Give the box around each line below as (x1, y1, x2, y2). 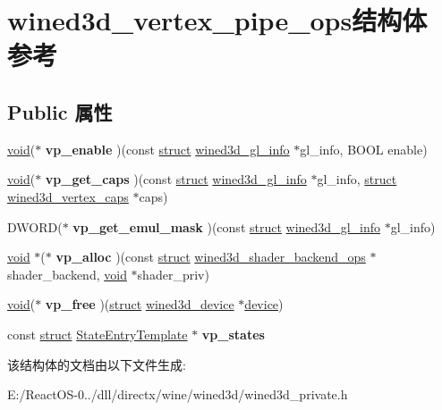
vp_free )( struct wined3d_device (45, 295, 234, 314)
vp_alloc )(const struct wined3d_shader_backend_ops (55, 247, 366, 266)
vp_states (201, 324, 265, 343)
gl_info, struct (317, 170, 397, 188)
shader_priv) (137, 264, 209, 283)
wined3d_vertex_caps (7, 187, 129, 205)
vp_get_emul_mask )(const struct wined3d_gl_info (72, 217, 380, 236)
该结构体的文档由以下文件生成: (7, 355, 186, 373)
